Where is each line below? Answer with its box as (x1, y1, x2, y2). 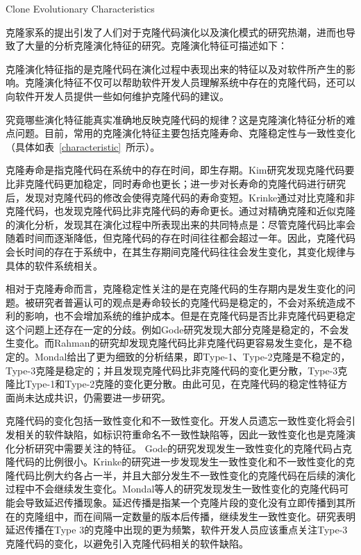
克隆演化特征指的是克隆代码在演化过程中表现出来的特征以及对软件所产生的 (6, 61, 346, 76)
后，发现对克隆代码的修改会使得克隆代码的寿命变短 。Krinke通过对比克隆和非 (6, 190, 355, 204)
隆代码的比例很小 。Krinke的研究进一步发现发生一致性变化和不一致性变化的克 (6, 454, 355, 469)
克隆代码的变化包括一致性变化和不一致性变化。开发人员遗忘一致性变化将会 (6, 413, 346, 428)
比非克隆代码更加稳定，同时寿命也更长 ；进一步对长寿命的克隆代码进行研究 (6, 176, 346, 190)
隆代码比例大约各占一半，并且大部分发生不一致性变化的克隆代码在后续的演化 (6, 467, 355, 482)
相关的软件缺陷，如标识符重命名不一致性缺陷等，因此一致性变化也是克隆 (15, 427, 346, 442)
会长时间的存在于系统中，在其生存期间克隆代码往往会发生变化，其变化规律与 (6, 244, 355, 258)
